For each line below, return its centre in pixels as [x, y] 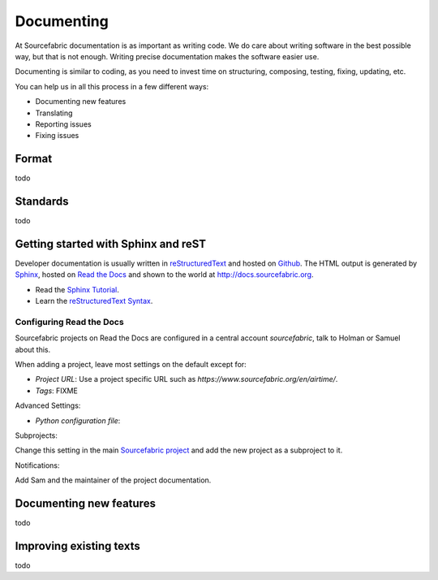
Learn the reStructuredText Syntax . [94, 301]
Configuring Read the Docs [70, 322]
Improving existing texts [78, 545]
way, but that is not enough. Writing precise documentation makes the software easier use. [167, 56]
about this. [33, 349]
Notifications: [37, 465]
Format [34, 159]
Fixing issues [57, 136]
